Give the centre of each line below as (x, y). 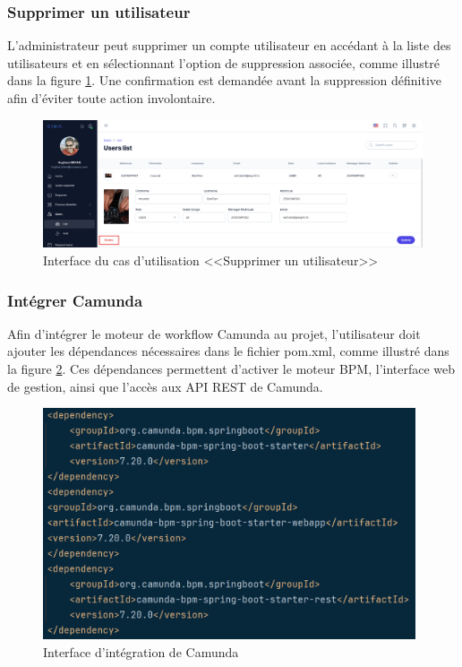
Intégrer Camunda (75, 300)
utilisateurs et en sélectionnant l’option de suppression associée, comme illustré (223, 62)
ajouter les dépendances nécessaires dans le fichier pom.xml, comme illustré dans (228, 351)
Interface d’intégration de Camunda (141, 651)
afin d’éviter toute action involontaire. (111, 98)
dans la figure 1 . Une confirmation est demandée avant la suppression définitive (225, 80)
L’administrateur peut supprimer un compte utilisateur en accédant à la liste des (229, 45)
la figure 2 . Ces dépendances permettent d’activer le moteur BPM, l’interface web (231, 369)
